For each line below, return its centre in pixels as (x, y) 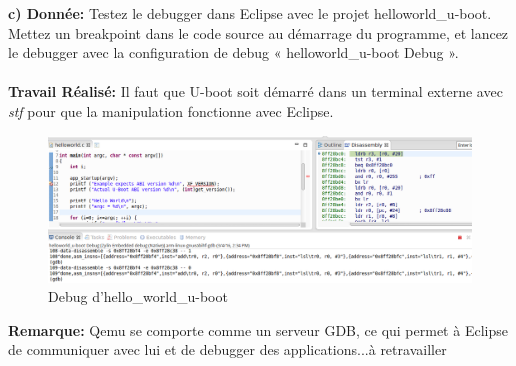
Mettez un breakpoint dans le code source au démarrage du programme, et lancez (258, 32)
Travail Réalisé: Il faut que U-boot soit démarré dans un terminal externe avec (255, 91)
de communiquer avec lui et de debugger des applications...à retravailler (227, 349)
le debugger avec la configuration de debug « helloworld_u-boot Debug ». (233, 52)
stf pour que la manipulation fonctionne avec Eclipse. (171, 110)
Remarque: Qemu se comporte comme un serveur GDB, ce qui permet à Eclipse (258, 329)
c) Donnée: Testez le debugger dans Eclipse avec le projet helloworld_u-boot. (250, 13)
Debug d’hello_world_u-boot (138, 296)
